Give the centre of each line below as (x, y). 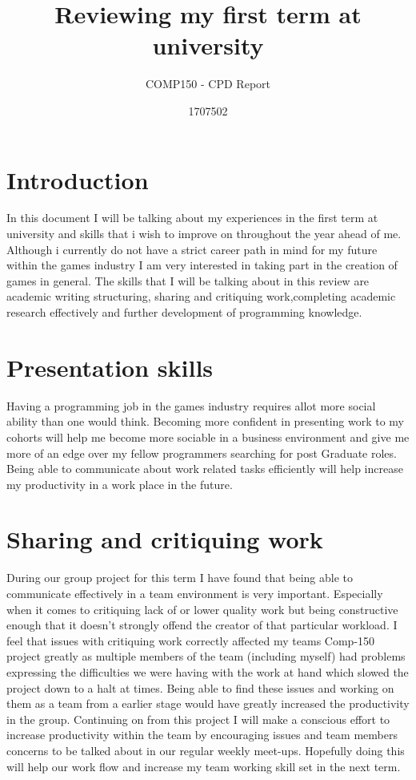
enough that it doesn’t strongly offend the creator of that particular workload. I (202, 625)
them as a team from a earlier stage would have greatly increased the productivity (208, 703)
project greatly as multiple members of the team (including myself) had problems (206, 656)
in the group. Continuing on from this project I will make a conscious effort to (198, 719)
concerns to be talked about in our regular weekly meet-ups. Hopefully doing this (206, 750)
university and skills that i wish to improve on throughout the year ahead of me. (204, 234)
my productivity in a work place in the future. (120, 484)
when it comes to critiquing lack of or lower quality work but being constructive (202, 609)
